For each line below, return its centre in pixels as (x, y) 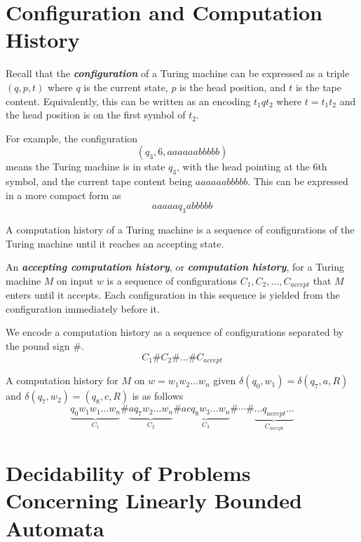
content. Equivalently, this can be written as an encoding (128, 101)
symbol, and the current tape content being (99, 181)
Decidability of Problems (128, 473)
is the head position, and (233, 87)
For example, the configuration (72, 138)
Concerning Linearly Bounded (154, 500)
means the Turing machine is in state (86, 167)
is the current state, (126, 87)
